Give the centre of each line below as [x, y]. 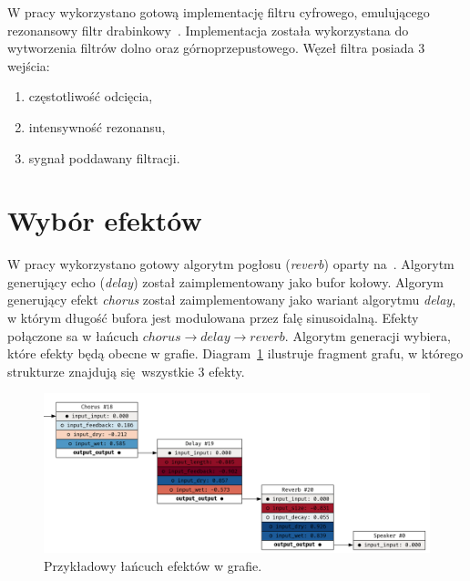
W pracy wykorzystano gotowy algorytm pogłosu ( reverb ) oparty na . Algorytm [231, 264]
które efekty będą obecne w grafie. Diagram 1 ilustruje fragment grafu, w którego [235, 353]
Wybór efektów [105, 220]
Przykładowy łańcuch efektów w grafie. [153, 565]
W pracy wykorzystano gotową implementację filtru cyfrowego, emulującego [219, 12]
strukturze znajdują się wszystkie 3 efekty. [126, 371]
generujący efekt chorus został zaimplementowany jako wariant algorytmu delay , [232, 300]
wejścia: [29, 65]
